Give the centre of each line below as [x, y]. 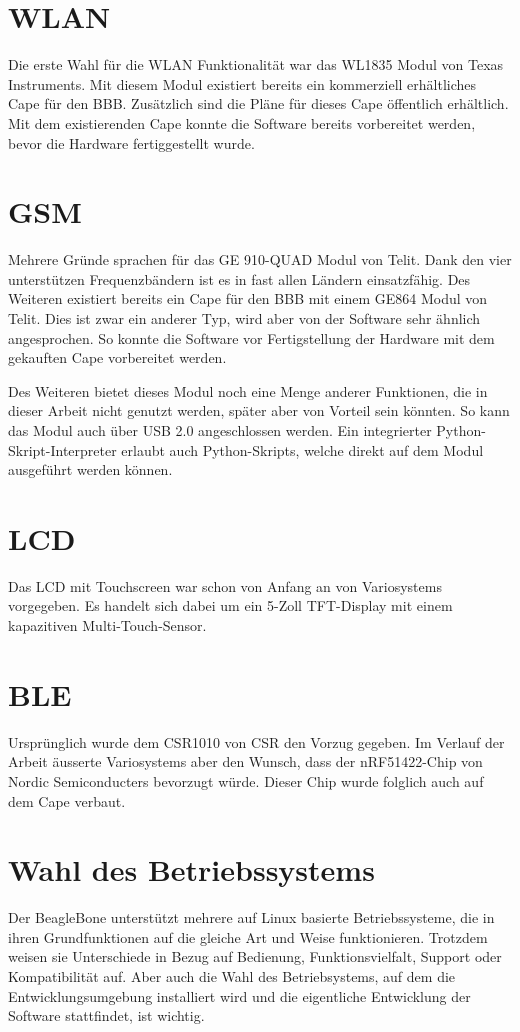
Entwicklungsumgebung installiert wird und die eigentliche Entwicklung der [239, 995]
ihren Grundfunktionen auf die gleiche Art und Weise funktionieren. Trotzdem [248, 936]
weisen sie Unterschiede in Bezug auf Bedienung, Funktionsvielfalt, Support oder [255, 956]
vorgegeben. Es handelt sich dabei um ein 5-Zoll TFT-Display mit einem [230, 605]
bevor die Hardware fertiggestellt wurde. [131, 142]
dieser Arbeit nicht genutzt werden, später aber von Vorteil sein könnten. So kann [259, 410]
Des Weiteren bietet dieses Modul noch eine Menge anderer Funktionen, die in [248, 390]
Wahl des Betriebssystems [191, 869]
